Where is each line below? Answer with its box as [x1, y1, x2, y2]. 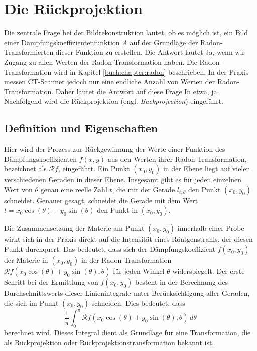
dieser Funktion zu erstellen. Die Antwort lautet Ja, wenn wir [55, 47, 245, 57]
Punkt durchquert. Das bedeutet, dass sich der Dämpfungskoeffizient [4, 244, 216, 254]
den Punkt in [97, 205, 138, 215]
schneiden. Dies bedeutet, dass [91, 297, 185, 308]
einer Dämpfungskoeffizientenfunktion [4, 37, 120, 47]
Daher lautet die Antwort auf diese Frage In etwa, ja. [55, 86, 219, 96]
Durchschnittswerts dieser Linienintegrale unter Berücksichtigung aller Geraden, [4, 288, 250, 298]
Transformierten [4, 47, 54, 57]
